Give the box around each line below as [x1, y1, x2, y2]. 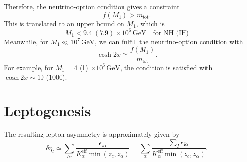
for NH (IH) [153, 29, 189, 37]
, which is [136, 18, 165, 28]
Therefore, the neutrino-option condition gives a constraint [4, 1, 180, 11]
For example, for [4, 62, 53, 72]
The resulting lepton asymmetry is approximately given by [4, 129, 180, 139]
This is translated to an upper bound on [4, 18, 124, 28]
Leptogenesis [4, 101, 91, 121]
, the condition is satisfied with [120, 62, 213, 72]
